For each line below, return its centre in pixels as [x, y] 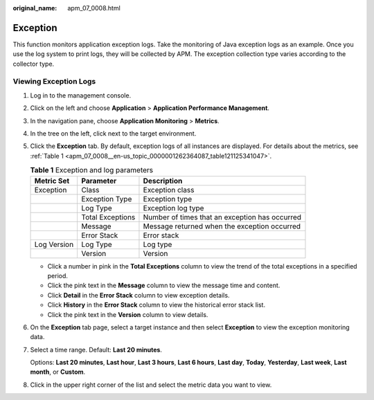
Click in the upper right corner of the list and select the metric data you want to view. [151, 385]
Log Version [54, 244]
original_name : [35, 8]
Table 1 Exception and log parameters [92, 170]
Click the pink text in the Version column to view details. [128, 314]
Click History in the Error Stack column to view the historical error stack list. [157, 305]
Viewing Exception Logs [54, 82]
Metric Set [52, 181]
